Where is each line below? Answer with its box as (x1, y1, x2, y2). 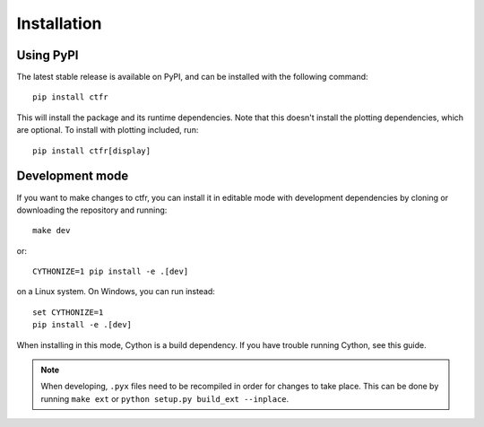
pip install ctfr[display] (32, 145, 151, 156)
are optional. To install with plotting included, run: (16, 125, 199, 135)
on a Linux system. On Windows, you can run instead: (16, 286, 215, 297)
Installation (16, 13, 102, 33)
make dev (32, 225, 71, 236)
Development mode (16, 169, 129, 184)
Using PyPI (16, 48, 79, 63)
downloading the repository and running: (16, 205, 168, 215)
